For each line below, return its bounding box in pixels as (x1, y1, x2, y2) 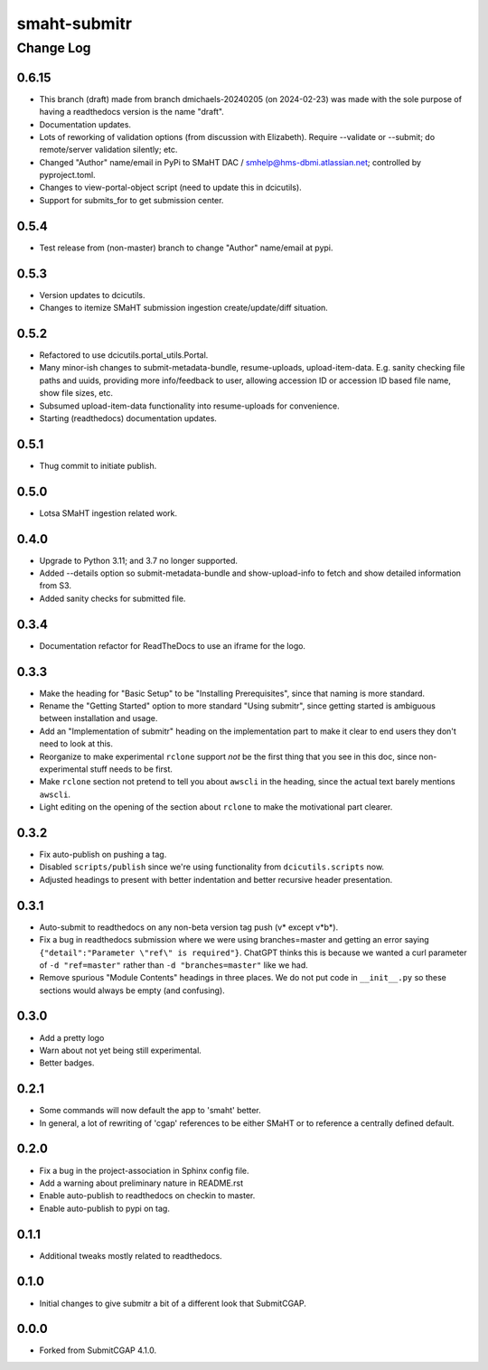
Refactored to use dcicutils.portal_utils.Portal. (39, 349, 209, 361)
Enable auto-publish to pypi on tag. (39, 1203, 171, 1214)
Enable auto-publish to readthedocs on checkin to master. (39, 1190, 256, 1201)
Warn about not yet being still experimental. (39, 1045, 202, 1056)
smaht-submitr (16, 14, 133, 33)
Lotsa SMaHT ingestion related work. (39, 507, 178, 519)
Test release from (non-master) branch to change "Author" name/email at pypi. (39, 242, 333, 253)
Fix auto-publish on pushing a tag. (39, 849, 167, 860)
